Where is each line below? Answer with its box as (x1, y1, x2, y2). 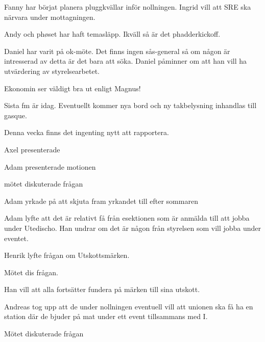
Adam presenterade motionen (4, 161, 96, 172)
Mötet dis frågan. (4, 267, 58, 277)
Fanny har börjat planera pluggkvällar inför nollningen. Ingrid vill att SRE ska (4, 2, 251, 12)
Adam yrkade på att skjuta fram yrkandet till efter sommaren (4, 195, 198, 206)
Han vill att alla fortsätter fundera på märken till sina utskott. (4, 284, 200, 295)
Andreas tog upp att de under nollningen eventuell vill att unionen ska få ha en (4, 301, 253, 311)
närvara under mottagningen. (4, 11, 95, 22)
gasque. (4, 110, 27, 120)
